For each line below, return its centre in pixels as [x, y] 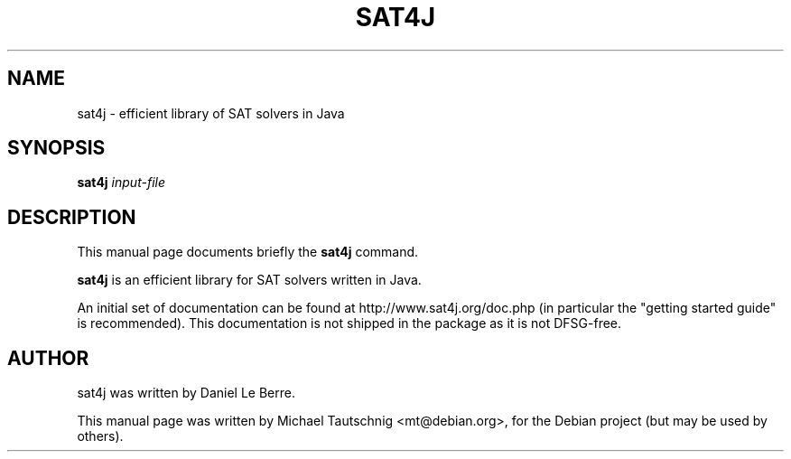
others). [100, 436]
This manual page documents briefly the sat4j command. [248, 252]
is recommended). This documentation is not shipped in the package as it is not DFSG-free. [349, 323]
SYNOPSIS [56, 148]
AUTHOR [48, 358]
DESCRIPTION [72, 217]
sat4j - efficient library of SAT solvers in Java [211, 113]
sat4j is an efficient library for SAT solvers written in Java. [249, 280]
